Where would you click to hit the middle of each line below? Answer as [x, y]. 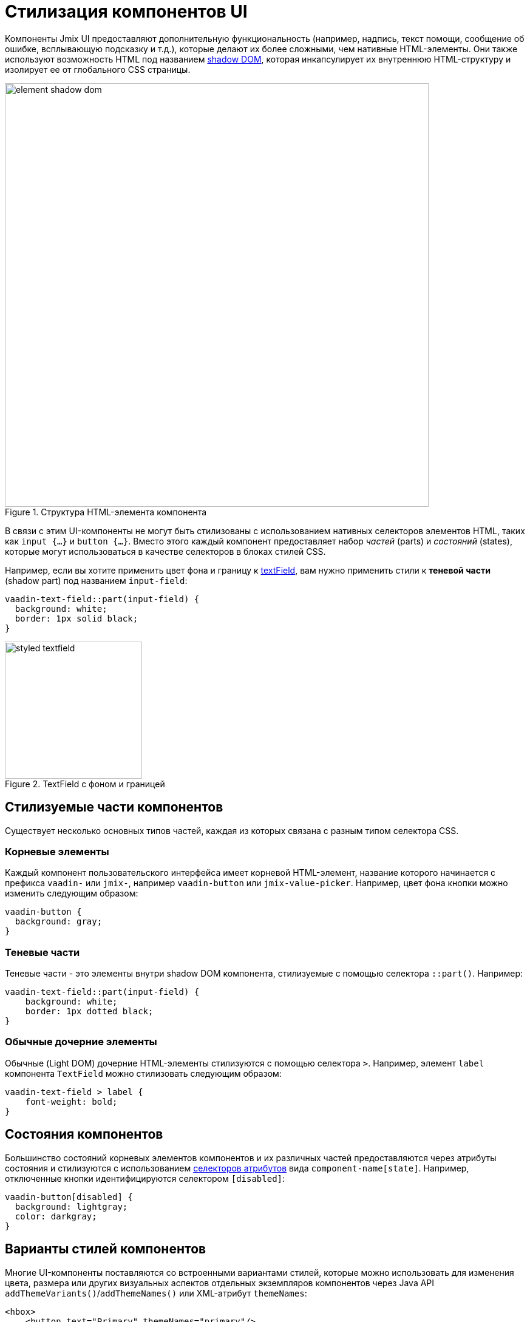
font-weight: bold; [71, 1101]
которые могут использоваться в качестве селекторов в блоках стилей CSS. [165, 551]
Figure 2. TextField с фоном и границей [85, 784]
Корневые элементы [57, 851]
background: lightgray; [71, 1206]
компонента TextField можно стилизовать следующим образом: [143, 1073]
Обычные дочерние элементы [81, 1042]
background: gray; [59, 922]
